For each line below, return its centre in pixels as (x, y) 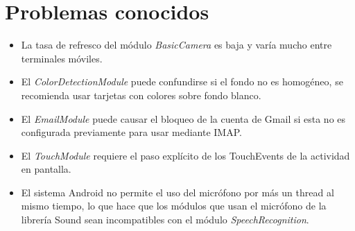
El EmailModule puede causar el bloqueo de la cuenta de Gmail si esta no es (183, 118)
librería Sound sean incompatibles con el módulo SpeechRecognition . (165, 220)
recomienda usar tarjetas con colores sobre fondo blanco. (141, 95)
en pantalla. (46, 169)
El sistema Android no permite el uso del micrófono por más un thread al (177, 192)
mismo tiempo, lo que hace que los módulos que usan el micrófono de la (174, 206)
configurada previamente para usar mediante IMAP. (131, 132)
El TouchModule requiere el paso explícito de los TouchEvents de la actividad (185, 155)
